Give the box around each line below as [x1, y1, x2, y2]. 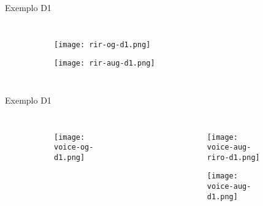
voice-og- [54, 143, 94, 152]
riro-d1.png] [207, 153, 260, 162]
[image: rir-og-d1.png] [54, 40, 151, 49]
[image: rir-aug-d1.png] [54, 59, 155, 68]
